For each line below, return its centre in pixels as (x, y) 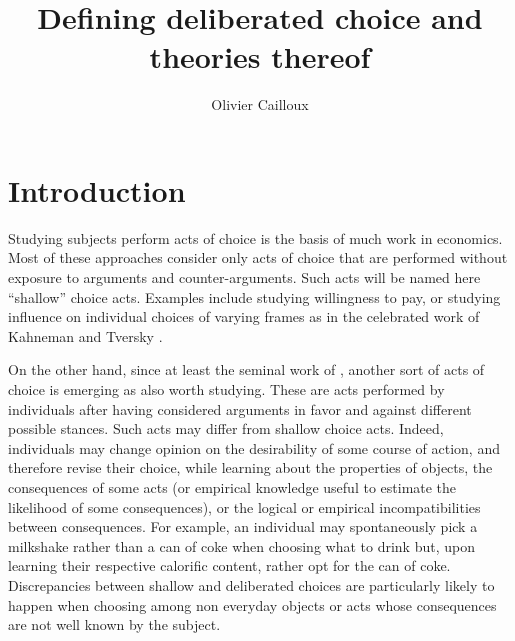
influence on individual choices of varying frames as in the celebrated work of (244, 316)
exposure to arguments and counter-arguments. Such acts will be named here (244, 277)
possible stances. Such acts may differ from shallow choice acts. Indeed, (226, 428)
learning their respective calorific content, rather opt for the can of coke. (229, 565)
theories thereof (260, 56)
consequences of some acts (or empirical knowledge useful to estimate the (232, 486)
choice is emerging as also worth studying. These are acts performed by (226, 389)
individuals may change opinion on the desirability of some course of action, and (254, 447)
